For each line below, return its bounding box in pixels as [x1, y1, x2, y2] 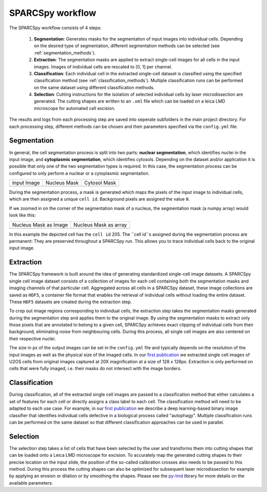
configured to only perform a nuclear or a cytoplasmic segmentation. [9, 170, 150, 176]
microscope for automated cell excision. [34, 105, 116, 111]
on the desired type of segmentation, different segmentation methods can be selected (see [34, 43, 220, 49]
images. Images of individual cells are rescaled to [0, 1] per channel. [34, 63, 173, 69]
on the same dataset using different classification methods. [34, 84, 155, 90]
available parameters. [9, 480, 53, 486]
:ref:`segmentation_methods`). [34, 50, 96, 55]
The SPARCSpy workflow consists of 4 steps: [9, 25, 102, 31]
